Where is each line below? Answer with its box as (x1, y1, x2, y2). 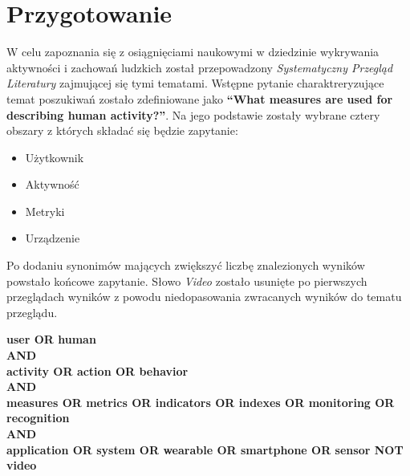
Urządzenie (25, 230, 80, 246)
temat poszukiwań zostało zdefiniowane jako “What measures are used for (6, 90, 393, 107)
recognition (6, 409, 70, 426)
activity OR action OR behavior (6, 362, 189, 379)
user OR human (6, 331, 96, 348)
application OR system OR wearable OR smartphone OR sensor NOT (6, 441, 404, 458)
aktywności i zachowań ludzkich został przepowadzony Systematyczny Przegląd (6, 59, 393, 75)
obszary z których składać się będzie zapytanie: (6, 122, 238, 139)
